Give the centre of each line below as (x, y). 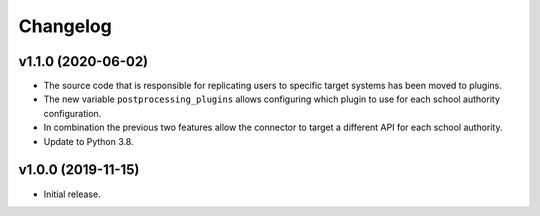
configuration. (72, 113)
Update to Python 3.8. (88, 141)
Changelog (65, 26)
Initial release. (72, 194)
